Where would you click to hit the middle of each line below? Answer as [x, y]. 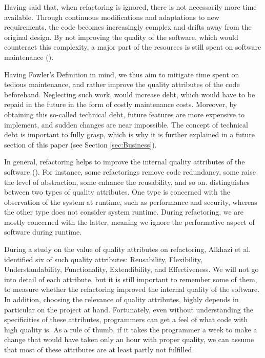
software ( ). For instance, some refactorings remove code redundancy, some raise [130, 171]
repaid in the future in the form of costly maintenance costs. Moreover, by [121, 104]
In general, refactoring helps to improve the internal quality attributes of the [125, 162]
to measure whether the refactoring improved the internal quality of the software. [132, 289]
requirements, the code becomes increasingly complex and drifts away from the [128, 27]
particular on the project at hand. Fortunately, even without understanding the [129, 309]
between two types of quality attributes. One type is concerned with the [117, 192]
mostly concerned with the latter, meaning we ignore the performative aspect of [129, 222]
